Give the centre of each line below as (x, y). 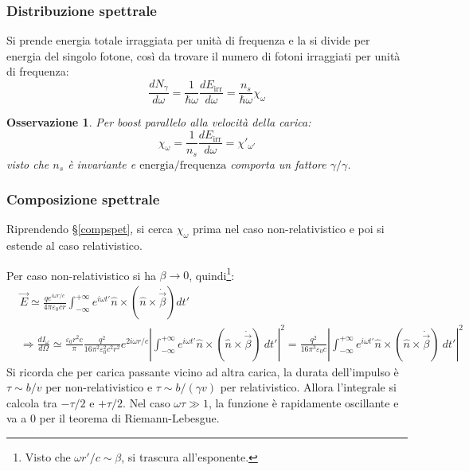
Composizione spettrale (83, 199)
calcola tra (32, 402)
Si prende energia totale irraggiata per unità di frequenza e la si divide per (188, 40)
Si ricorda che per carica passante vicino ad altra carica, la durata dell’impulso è (203, 371)
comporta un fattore (278, 163)
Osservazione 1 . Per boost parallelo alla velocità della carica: (159, 122)
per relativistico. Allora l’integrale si (308, 387)
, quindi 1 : (212, 274)
